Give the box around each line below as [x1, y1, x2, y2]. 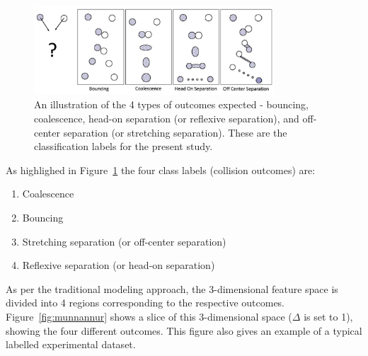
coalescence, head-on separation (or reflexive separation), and [34, 111, 299, 126]
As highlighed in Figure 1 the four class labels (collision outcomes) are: [6, 162, 316, 177]
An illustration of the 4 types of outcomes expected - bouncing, [34, 97, 309, 112]
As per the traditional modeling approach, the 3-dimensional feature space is [6, 281, 338, 296]
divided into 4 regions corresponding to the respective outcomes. [6, 295, 285, 310]
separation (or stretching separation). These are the [63, 125, 287, 139]
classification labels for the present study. [34, 139, 213, 154]
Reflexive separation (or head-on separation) [22, 258, 215, 272]
